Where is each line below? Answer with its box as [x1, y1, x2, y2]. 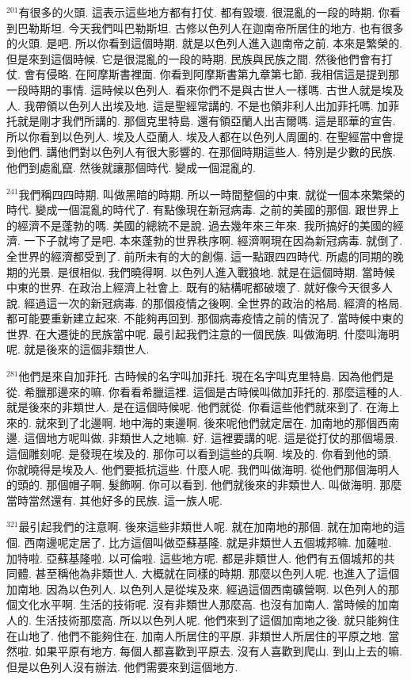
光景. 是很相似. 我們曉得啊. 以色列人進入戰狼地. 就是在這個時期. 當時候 [28, 263, 395, 280]
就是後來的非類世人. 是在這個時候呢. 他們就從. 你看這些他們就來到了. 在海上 [6, 399, 400, 415]
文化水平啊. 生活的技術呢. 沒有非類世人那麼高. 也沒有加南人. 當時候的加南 [17, 596, 400, 613]
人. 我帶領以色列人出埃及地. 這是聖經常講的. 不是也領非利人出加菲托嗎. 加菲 [6, 97, 400, 113]
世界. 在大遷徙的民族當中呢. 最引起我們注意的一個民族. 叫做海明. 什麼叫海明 [6, 325, 400, 342]
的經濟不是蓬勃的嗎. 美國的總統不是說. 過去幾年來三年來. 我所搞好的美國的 [6, 216, 393, 233]
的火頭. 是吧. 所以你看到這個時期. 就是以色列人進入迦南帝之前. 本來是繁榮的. [6, 35, 403, 52]
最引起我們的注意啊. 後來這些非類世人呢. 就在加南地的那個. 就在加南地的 [18, 518, 394, 535]
